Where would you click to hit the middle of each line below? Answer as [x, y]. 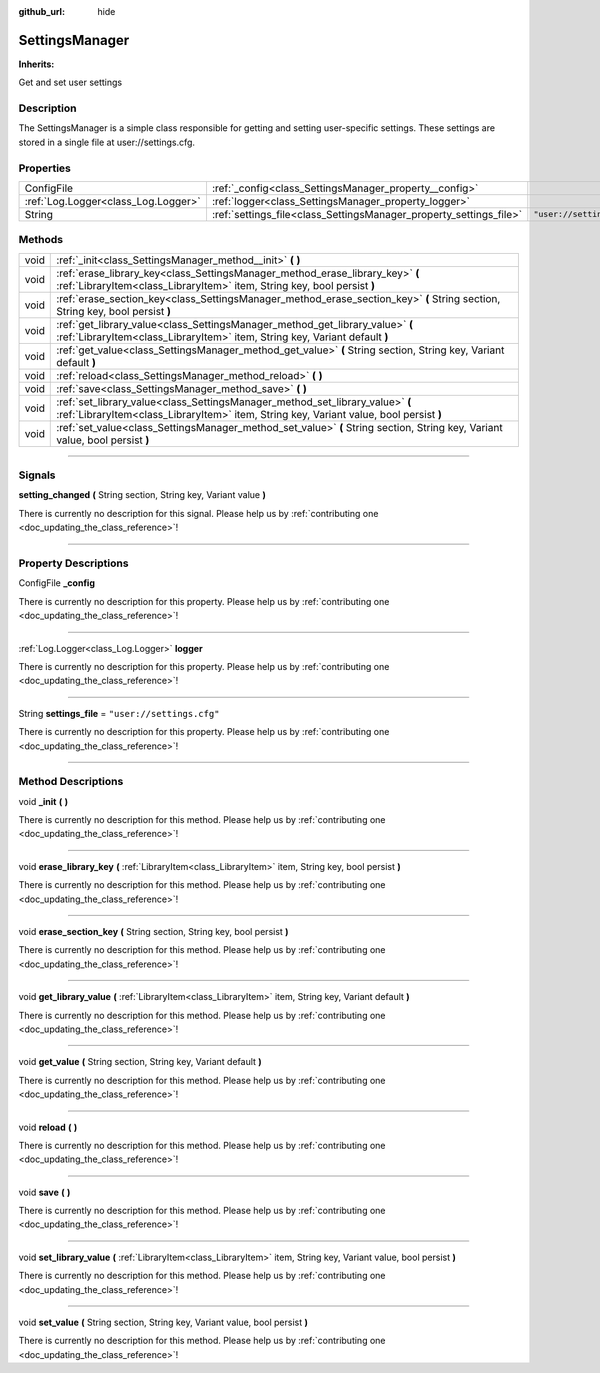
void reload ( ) [48, 1127]
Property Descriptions [73, 563]
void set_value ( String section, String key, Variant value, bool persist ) [163, 1322]
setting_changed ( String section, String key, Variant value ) [142, 495]
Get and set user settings [70, 82]
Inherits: [36, 64]
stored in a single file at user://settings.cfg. [106, 142]
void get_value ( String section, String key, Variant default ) [140, 1062]
